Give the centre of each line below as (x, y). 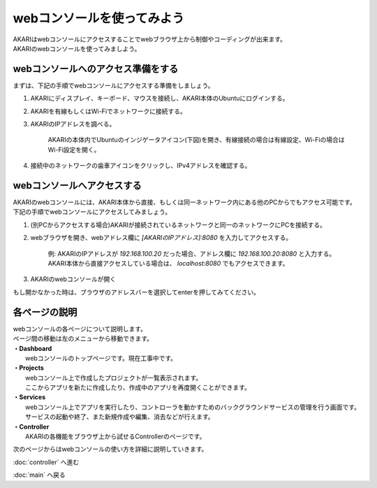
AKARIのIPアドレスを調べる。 (73, 124)
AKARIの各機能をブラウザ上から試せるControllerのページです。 (116, 436)
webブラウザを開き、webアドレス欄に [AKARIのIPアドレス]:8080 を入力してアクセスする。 (161, 238)
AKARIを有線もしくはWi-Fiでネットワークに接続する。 (108, 111)
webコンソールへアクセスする (77, 186)
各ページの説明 (45, 312)
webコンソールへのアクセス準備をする (96, 69)
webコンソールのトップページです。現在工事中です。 (101, 358)
